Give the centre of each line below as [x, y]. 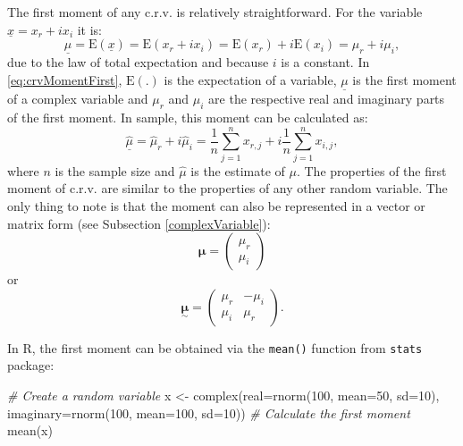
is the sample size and [115, 170]
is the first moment [404, 80]
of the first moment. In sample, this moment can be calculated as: [188, 118]
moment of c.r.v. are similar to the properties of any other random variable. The [227, 188]
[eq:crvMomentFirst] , [65, 80]
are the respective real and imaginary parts [327, 99]
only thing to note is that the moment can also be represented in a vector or [216, 205]
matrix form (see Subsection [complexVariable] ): [139, 223]
